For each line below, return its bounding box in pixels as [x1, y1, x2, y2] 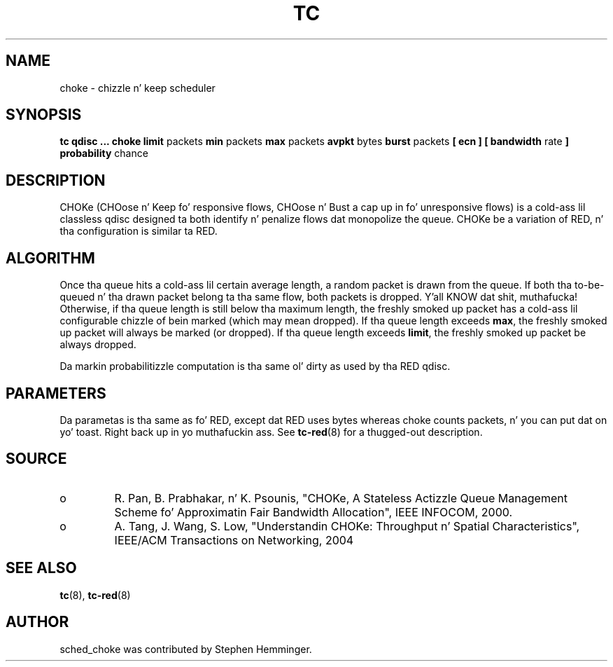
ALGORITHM [6, 249, 95, 267]
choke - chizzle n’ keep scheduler [59, 81, 216, 94]
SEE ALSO [6, 559, 77, 577]
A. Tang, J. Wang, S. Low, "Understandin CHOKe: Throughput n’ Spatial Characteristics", [114, 518, 580, 533]
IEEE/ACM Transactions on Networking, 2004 [114, 532, 354, 547]
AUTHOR [6, 613, 69, 631]
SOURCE [6, 450, 67, 468]
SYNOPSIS [6, 106, 82, 124]
